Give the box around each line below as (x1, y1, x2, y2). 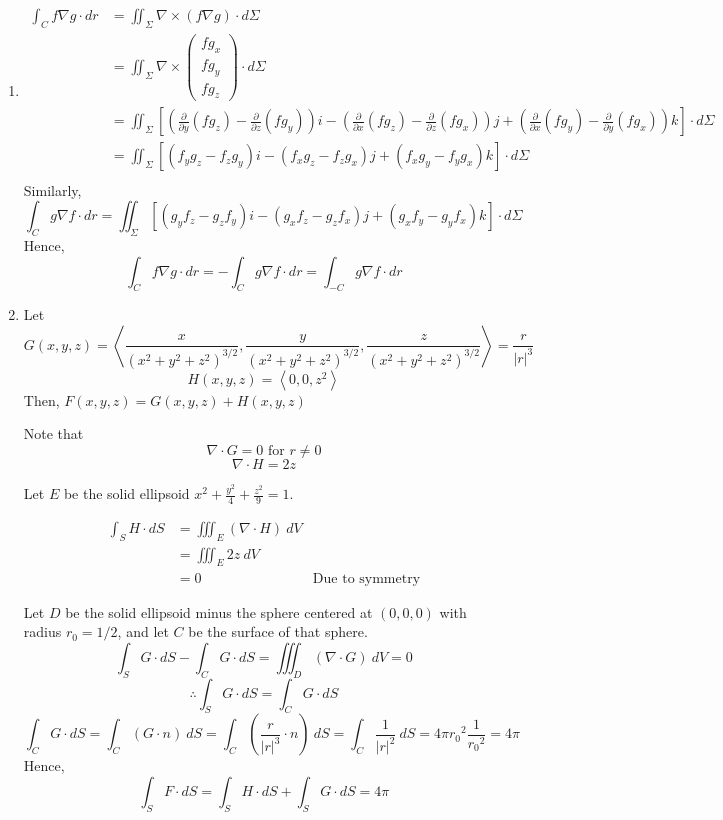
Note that (23, 423, 84, 444)
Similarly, (23, 179, 82, 200)
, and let (117, 621, 169, 642)
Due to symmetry (312, 571, 421, 586)
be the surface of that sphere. (188, 621, 368, 642)
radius (23, 621, 62, 642)
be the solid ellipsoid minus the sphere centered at (65, 601, 373, 622)
